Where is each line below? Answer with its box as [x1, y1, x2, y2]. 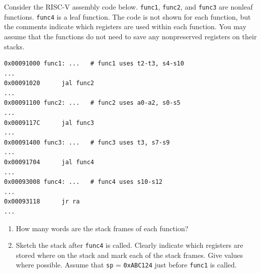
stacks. [4, 41, 25, 51]
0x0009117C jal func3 [4, 119, 94, 126]
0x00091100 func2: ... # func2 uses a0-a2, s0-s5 [4, 99, 181, 107]
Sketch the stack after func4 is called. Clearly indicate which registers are [16, 240, 243, 250]
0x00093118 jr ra [4, 198, 80, 206]
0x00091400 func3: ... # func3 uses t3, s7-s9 [4, 139, 170, 146]
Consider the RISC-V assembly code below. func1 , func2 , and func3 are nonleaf [4, 2, 253, 12]
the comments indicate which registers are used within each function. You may [4, 21, 246, 32]
